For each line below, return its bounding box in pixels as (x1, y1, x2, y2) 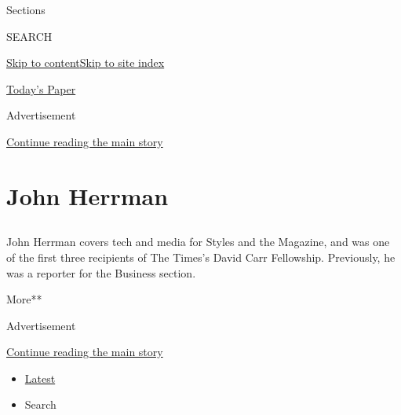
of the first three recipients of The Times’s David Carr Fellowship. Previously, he (6, 248, 396, 265)
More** (6, 291, 42, 307)
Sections (6, 2, 46, 17)
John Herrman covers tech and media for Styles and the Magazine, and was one (6, 233, 390, 250)
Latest (24, 369, 56, 386)
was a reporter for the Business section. (6, 264, 196, 281)
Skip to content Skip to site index (6, 54, 165, 71)
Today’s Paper (6, 80, 76, 97)
